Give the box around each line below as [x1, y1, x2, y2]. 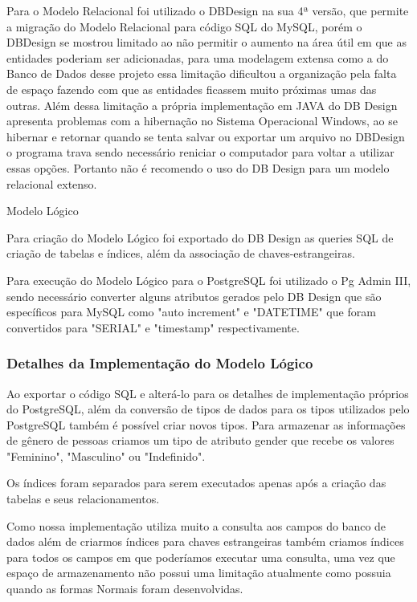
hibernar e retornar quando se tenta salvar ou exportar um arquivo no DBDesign [6, 128, 405, 144]
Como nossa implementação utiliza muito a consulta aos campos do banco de [6, 517, 386, 534]
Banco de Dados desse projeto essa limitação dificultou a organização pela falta [6, 65, 397, 82]
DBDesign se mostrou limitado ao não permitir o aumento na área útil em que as [6, 34, 407, 51]
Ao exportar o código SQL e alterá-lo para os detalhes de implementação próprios [6, 384, 409, 401]
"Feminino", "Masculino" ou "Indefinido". [6, 447, 206, 464]
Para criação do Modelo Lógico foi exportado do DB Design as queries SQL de [6, 229, 394, 246]
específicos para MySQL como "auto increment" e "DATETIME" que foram [6, 303, 376, 320]
